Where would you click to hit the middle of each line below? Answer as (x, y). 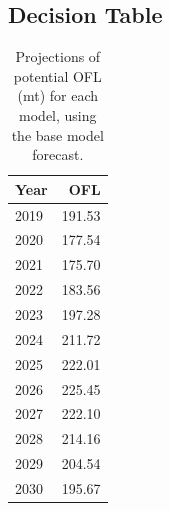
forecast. (58, 154)
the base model (57, 134)
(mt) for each (58, 95)
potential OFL (57, 75)
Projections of (58, 56)
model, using (58, 114)
